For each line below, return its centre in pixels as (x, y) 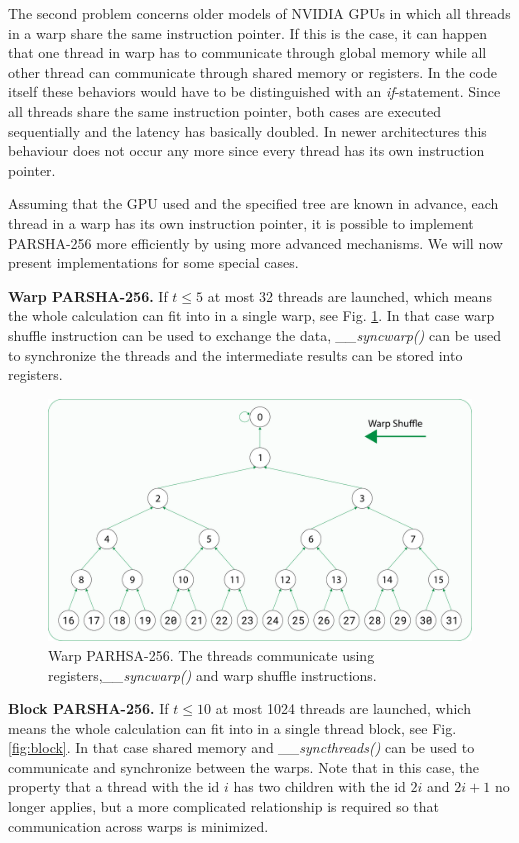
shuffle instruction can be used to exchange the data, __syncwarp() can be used (254, 334)
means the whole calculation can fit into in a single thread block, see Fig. (232, 727)
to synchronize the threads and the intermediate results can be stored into (235, 354)
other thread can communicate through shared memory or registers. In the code (252, 71)
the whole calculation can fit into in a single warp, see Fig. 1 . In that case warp (251, 315)
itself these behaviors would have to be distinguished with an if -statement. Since (254, 91)
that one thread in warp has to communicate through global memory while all (247, 52)
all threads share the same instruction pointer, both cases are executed (225, 110)
